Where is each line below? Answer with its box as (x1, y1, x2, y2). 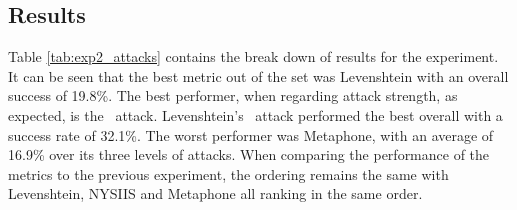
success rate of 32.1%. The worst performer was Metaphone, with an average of (8, 124, 494, 145)
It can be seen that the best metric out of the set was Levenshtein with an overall (8, 65, 509, 86)
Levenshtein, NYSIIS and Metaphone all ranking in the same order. (8, 183, 423, 204)
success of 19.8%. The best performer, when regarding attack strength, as (8, 85, 458, 106)
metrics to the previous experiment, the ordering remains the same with (8, 163, 449, 184)
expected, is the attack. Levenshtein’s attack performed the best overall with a (8, 104, 503, 125)
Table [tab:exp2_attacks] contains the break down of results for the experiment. (8, 46, 499, 67)
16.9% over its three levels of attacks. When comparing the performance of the (8, 144, 490, 165)
